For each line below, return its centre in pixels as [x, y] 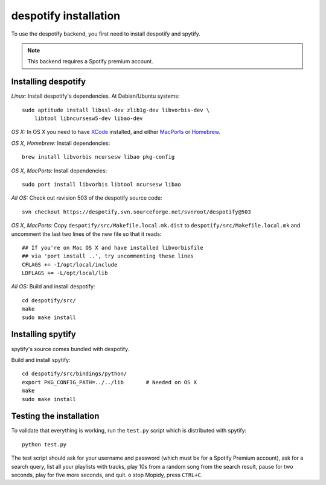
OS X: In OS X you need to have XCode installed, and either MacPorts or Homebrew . [116, 132]
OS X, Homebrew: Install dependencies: [61, 143]
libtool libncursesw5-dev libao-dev [88, 119]
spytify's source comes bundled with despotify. [70, 349]
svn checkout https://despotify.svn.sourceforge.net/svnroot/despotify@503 [136, 212]
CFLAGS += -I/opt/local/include [70, 265]
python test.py [44, 444]
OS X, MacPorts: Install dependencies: [59, 170]
